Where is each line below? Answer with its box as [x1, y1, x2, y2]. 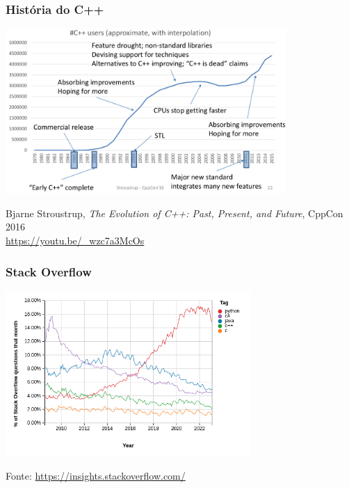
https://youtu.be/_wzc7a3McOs [6, 233, 145, 248]
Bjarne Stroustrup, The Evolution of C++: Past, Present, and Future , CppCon [6, 205, 343, 220]
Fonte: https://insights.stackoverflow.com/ [6, 469, 186, 483]
